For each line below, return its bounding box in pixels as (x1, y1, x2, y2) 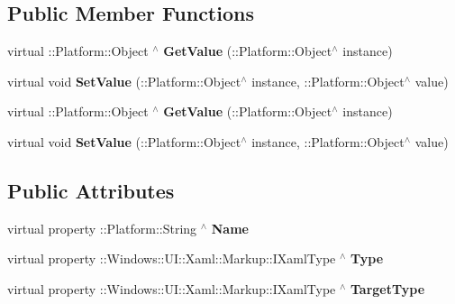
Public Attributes (7, 176, 175, 204)
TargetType (350, 279, 425, 298)
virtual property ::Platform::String (7, 218, 197, 237)
